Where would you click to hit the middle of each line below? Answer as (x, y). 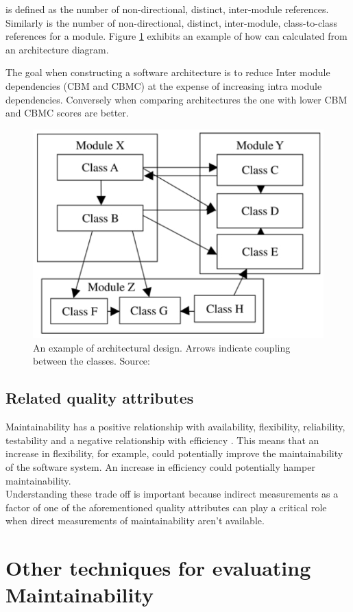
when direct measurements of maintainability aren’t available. (135, 521)
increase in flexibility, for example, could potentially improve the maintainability (174, 453)
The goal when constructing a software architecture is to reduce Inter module (168, 72)
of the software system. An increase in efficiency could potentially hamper (160, 467)
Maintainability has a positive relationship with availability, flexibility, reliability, (175, 427)
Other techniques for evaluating (158, 568)
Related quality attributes (100, 398)
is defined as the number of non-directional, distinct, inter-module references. (167, 9)
